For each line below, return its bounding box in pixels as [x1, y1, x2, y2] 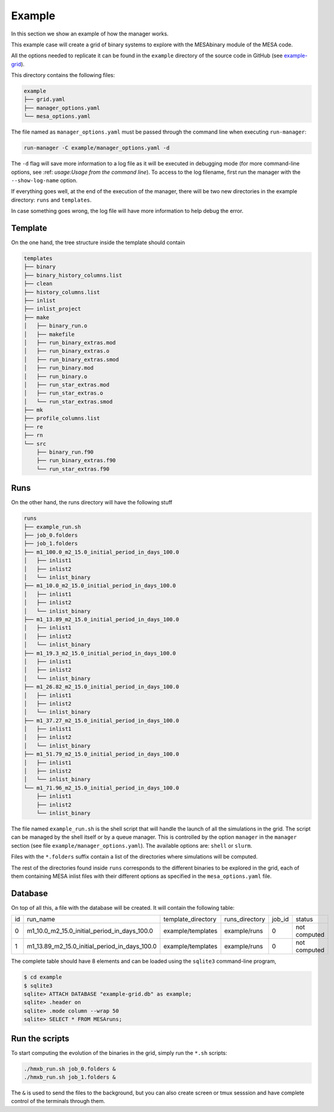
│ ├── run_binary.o [23, 373, 88, 380]
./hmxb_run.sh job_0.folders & [23, 1065, 117, 1072]
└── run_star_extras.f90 [36, 465, 110, 472]
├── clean [23, 280, 53, 287]
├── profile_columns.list [23, 415, 100, 422]
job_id [272, 915, 290, 924]
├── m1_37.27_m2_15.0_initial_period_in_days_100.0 [23, 717, 180, 724]
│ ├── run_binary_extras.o [23, 348, 110, 354]
